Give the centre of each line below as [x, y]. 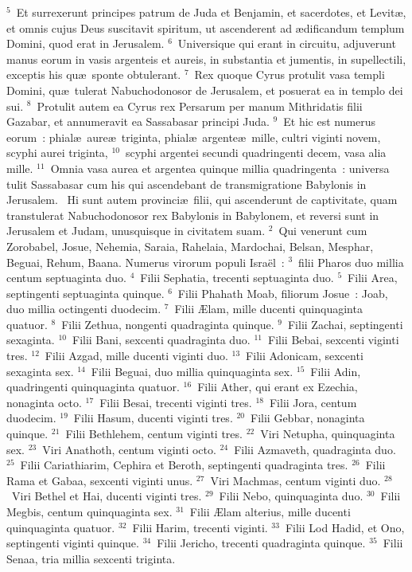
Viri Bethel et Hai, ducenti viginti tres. [107, 496]
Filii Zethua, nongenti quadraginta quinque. [168, 324]
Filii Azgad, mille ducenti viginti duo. [136, 356]
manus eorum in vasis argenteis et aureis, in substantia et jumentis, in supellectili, [206, 59]
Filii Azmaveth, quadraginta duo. [315, 449]
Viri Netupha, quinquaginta [328, 434]
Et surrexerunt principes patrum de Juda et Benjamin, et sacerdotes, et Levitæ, [211, 12]
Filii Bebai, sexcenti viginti [334, 340]
